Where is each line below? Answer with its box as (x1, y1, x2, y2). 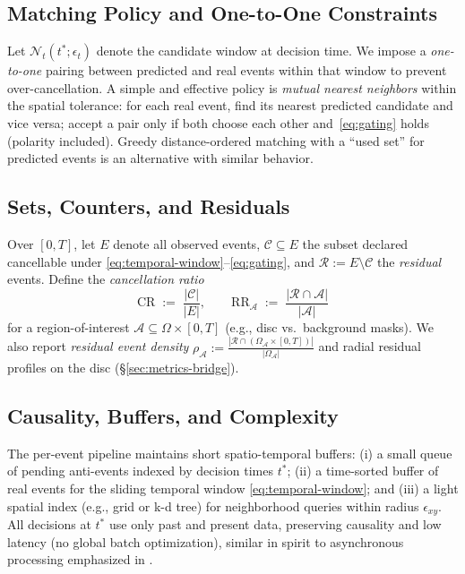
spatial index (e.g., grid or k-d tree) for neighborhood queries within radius (7, 496, 419, 515)
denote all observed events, (113, 234, 261, 253)
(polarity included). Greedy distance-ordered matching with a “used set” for (7, 131, 425, 150)
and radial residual (318, 337, 421, 356)
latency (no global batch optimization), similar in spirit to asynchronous (7, 532, 404, 551)
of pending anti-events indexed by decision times (7, 461, 273, 480)
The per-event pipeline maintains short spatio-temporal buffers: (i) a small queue (7, 443, 452, 462)
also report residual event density (7, 337, 189, 356)
